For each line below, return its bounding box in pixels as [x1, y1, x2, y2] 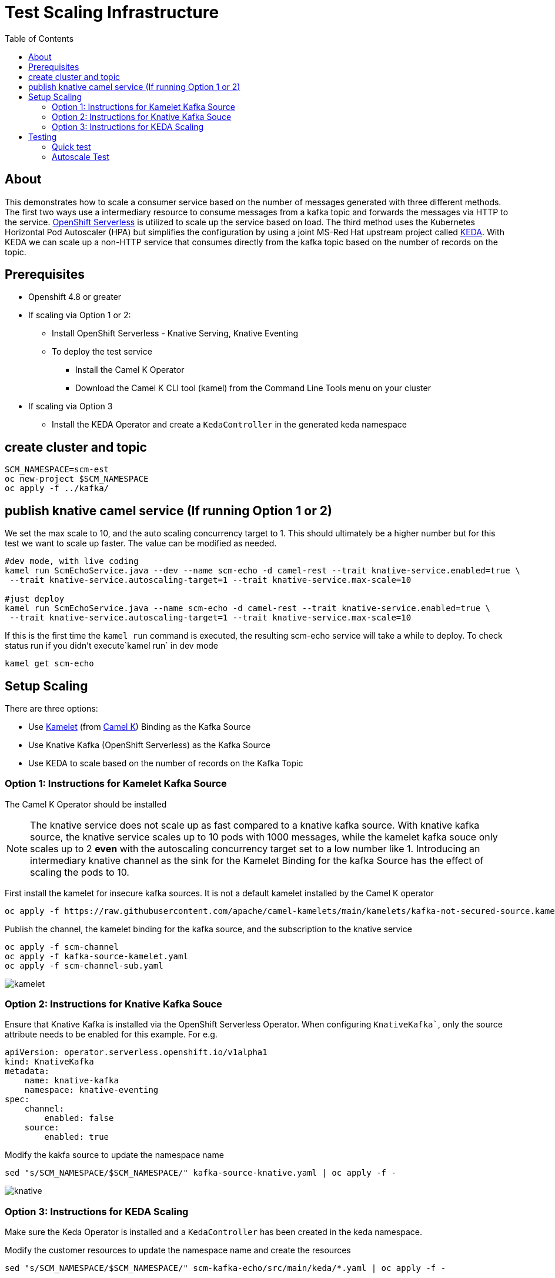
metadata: [5, 1066, 49, 1076]
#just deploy [5, 594, 65, 604]
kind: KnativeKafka [5, 1057, 94, 1067]
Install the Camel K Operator [75, 365, 185, 375]
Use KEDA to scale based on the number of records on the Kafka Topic [28, 758, 303, 768]
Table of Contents [5, 33, 74, 44]
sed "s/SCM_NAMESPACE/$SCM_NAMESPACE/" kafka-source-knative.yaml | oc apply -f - [5, 1168, 396, 1178]
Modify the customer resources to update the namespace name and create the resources [5, 1245, 351, 1256]
